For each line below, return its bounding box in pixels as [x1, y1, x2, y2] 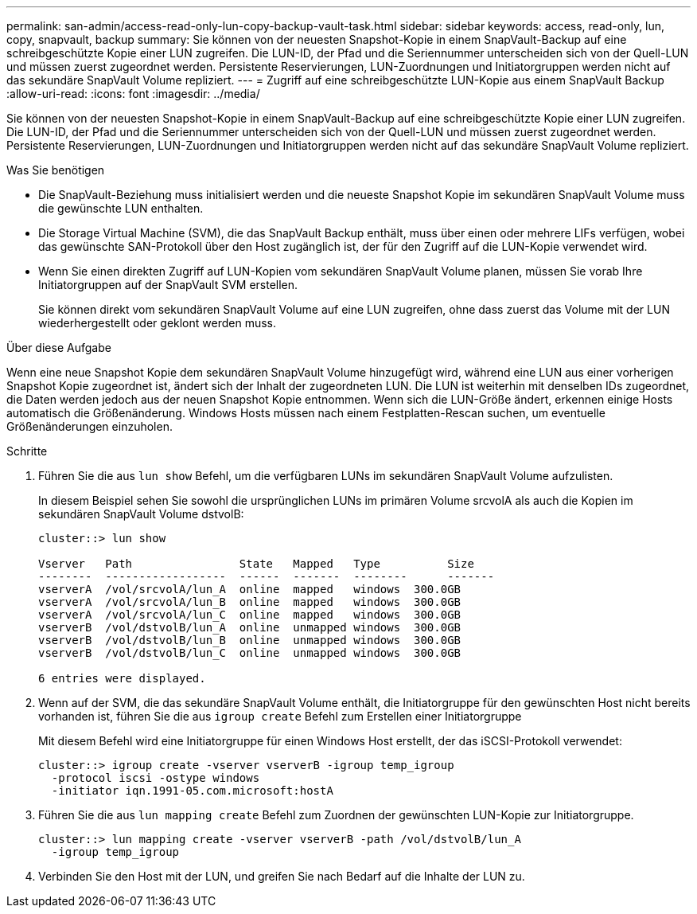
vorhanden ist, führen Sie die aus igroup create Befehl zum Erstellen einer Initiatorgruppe [38, 709, 522, 723]
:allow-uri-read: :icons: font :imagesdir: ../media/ [6, 87, 260, 100]
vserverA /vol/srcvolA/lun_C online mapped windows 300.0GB [38, 608, 461, 621]
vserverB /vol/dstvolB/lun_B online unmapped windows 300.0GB [38, 634, 461, 646]
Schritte [6, 444, 48, 458]
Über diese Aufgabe [6, 341, 111, 354]
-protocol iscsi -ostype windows [51, 771, 260, 784]
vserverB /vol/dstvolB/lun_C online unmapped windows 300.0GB [38, 646, 461, 659]
